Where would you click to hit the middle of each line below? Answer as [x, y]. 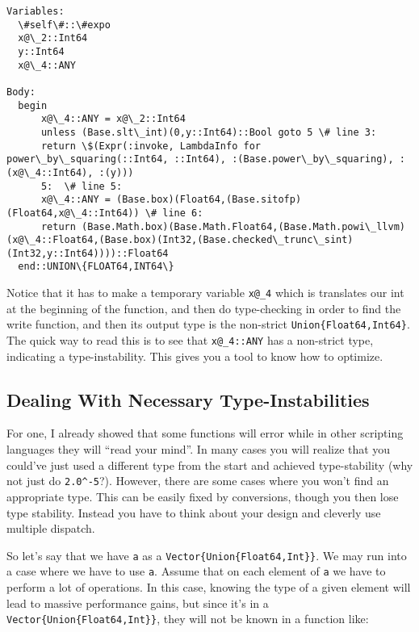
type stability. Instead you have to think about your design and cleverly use [194, 512]
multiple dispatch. [51, 528]
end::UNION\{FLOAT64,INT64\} [96, 267]
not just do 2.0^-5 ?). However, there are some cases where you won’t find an [198, 481]
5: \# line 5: [82, 186]
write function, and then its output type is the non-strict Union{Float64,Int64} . [208, 324]
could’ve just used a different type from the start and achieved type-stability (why [210, 465]
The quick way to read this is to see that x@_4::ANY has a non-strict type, [190, 340]
